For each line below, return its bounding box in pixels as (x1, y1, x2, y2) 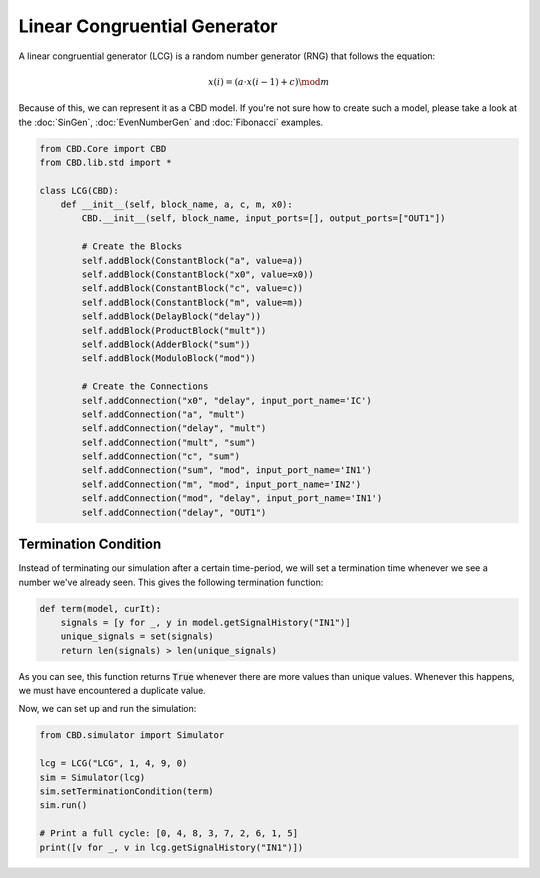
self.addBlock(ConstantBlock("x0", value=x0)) (81, 269, 314, 280)
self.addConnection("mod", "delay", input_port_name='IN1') (81, 493, 383, 504)
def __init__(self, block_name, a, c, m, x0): (60, 199, 294, 210)
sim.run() (39, 800, 88, 811)
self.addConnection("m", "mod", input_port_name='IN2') (81, 478, 362, 490)
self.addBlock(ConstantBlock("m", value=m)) (81, 296, 304, 308)
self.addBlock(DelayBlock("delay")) (81, 311, 262, 322)
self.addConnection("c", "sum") (81, 451, 240, 462)
